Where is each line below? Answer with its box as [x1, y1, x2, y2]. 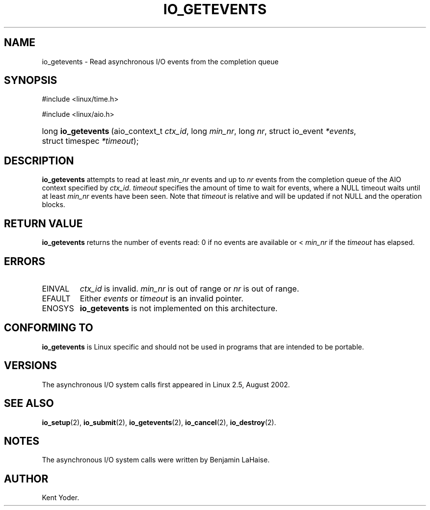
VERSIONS [4, 359, 57, 372]
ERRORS [4, 255, 46, 268]
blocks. [42, 200, 65, 209]
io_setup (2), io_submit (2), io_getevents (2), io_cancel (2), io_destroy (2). [42, 418, 276, 427]
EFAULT [42, 293, 71, 303]
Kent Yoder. [42, 493, 80, 502]
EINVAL [42, 283, 70, 294]
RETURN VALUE [4, 217, 83, 230]
